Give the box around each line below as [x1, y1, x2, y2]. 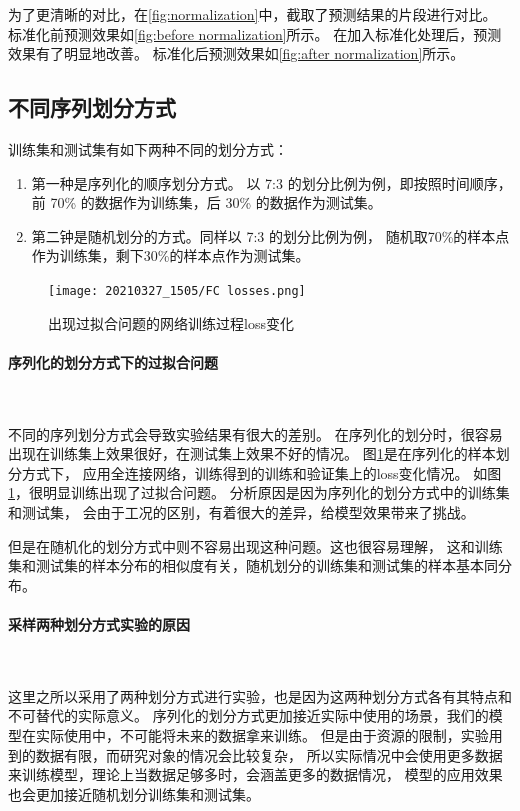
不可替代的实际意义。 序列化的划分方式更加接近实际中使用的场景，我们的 [8, 705, 489, 726]
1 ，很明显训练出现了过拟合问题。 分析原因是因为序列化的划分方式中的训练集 [8, 482, 510, 503]
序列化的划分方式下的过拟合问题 [8, 351, 218, 372]
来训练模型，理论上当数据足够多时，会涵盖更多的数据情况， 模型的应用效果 [8, 764, 503, 785]
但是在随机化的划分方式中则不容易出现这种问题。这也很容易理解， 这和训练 [8, 535, 503, 556]
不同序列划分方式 [8, 92, 176, 123]
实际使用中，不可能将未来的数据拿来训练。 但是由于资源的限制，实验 [35, 724, 489, 745]
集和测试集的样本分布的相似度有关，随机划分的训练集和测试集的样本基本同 [8, 555, 498, 576]
